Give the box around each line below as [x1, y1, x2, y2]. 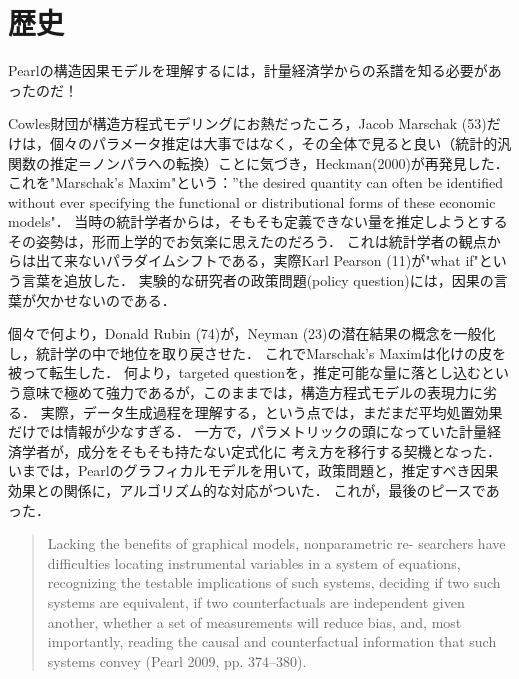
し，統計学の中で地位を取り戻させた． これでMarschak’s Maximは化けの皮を [8, 342, 506, 363]
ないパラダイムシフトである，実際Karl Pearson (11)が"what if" [77, 250, 479, 271]
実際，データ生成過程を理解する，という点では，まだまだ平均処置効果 [40, 401, 503, 422]
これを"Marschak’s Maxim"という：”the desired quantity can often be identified [8, 172, 503, 193]
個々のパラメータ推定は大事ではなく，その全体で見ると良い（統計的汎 [49, 132, 512, 153]
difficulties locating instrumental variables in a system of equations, [47, 552, 461, 573]
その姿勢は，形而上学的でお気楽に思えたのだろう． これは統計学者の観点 [8, 230, 487, 251]
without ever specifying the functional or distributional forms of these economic [8, 191, 496, 212]
